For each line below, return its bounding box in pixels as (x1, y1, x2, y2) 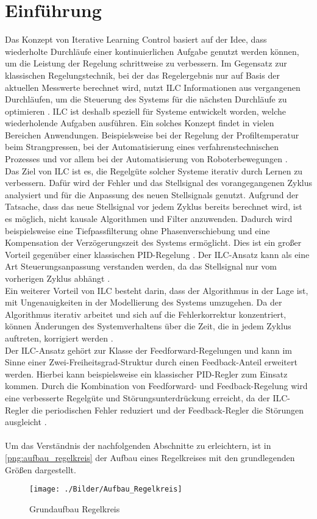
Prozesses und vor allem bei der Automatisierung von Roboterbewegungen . (5, 152, 288, 165)
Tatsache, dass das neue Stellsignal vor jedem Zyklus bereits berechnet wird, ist (5, 200, 302, 213)
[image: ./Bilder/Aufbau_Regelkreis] (29, 485, 182, 494)
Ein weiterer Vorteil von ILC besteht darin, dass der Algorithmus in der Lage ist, (5, 284, 308, 296)
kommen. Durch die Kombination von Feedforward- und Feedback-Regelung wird (5, 379, 308, 392)
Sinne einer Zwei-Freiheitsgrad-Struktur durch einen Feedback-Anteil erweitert (5, 356, 297, 368)
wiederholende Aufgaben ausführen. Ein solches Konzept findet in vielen (5, 116, 274, 129)
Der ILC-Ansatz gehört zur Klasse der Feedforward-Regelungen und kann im (5, 343, 293, 356)
